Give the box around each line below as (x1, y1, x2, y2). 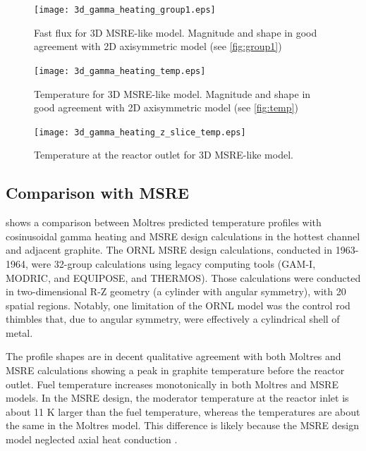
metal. (6, 325, 33, 340)
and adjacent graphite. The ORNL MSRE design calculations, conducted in (6, 242, 333, 257)
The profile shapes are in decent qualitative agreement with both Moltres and (6, 349, 341, 364)
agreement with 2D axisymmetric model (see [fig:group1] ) (34, 39, 282, 54)
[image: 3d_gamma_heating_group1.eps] (34, 5, 216, 15)
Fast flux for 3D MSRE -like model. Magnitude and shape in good (34, 25, 317, 39)
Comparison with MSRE (6, 182, 189, 204)
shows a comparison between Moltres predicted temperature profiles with (6, 215, 322, 230)
